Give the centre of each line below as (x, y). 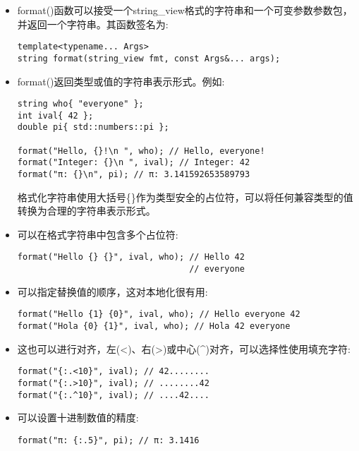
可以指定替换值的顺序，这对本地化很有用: (112, 291)
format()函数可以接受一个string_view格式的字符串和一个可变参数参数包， (185, 10)
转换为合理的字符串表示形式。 (86, 211)
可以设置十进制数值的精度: (78, 417)
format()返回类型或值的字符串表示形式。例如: (121, 81)
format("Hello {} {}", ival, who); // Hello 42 (131, 257)
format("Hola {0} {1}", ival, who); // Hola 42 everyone (154, 326)
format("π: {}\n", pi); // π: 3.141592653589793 (134, 175)
